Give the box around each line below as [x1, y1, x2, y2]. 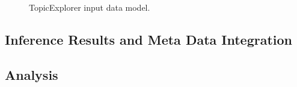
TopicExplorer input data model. [29, 1, 150, 13]
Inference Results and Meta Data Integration [5, 30, 293, 48]
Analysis [5, 65, 58, 83]
